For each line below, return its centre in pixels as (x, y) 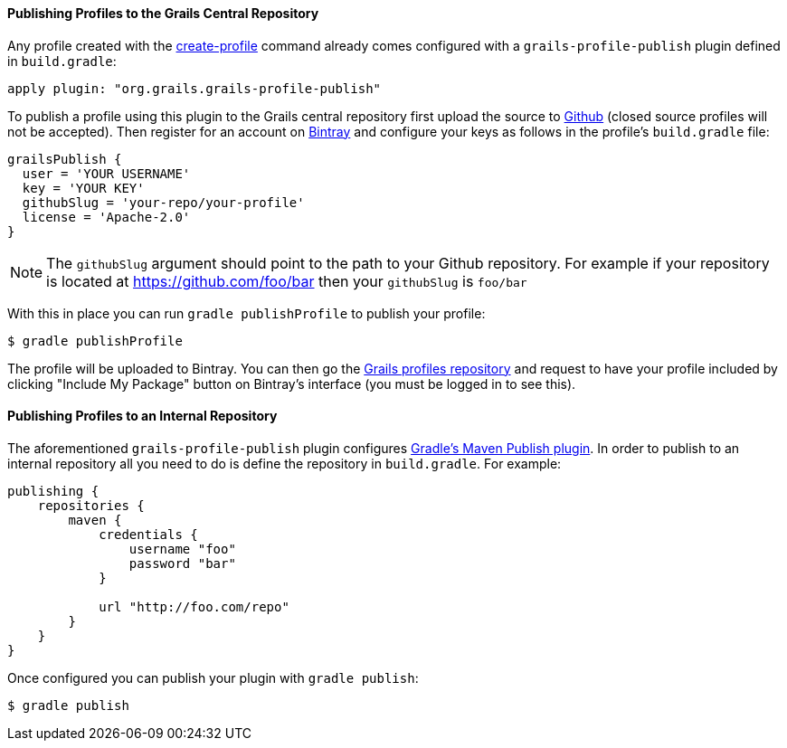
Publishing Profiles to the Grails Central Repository (163, 13)
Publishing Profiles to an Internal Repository (142, 416)
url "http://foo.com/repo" (194, 606)
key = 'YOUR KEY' (83, 188)
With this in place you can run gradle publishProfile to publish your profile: (247, 313)
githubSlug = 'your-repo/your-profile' (163, 202)
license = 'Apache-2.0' (106, 217)
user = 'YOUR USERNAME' (106, 173)
